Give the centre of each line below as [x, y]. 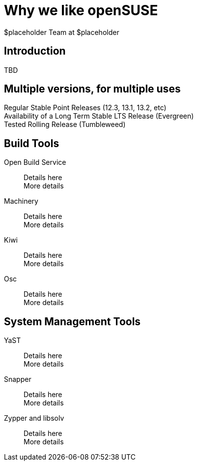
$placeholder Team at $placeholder [62, 32]
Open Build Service [35, 162]
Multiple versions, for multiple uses [92, 89]
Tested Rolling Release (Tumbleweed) [65, 124]
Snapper [18, 379]
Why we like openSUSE [81, 10]
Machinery [21, 201]
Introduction [35, 51]
